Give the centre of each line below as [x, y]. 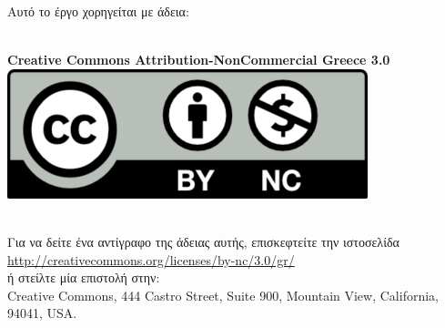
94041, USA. [42, 313]
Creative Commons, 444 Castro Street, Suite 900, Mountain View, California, [223, 295]
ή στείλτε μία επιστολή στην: [84, 277]
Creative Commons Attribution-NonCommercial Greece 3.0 [199, 60]
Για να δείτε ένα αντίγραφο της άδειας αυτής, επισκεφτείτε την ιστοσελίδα [203, 241]
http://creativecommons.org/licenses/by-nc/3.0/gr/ [151, 259]
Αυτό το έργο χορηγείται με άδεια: [98, 11]
